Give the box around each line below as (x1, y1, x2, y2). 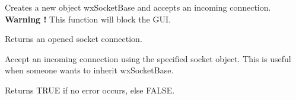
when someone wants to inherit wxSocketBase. (5, 64, 174, 76)
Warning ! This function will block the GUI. (5, 12, 171, 25)
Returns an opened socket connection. (5, 33, 142, 45)
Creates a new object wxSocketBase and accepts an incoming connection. (5, 1, 271, 13)
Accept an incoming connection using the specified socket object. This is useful (5, 52, 291, 64)
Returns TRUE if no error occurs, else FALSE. (5, 83, 175, 96)
